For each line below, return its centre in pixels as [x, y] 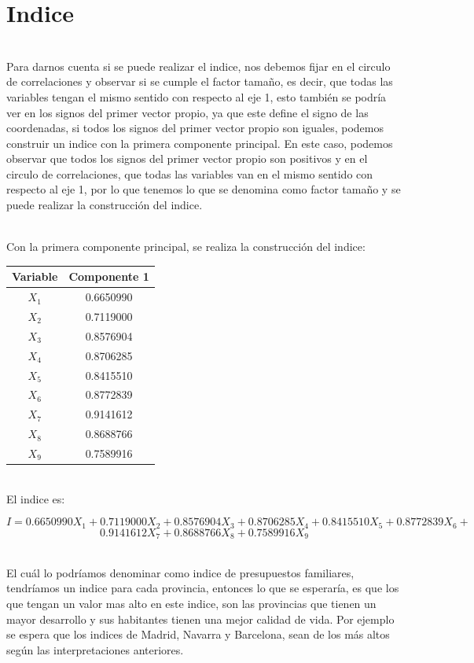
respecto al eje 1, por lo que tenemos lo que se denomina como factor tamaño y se [204, 189]
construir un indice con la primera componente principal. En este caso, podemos [200, 143]
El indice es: [36, 498]
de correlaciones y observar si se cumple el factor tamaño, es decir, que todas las [200, 81]
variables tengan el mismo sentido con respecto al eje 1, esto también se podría [197, 96]
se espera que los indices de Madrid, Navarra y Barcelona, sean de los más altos [198, 634]
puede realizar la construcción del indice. [105, 205]
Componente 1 [109, 276]
